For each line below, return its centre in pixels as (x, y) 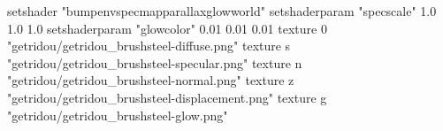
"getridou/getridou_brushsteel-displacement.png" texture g (167, 97)
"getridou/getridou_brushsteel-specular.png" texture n (155, 62)
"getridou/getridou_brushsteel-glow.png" (118, 115)
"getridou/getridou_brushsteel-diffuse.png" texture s (149, 46)
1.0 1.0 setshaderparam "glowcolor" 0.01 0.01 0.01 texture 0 (167, 28)
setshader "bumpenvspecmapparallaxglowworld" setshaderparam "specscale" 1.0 (222, 11)
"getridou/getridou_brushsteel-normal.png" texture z (151, 80)
